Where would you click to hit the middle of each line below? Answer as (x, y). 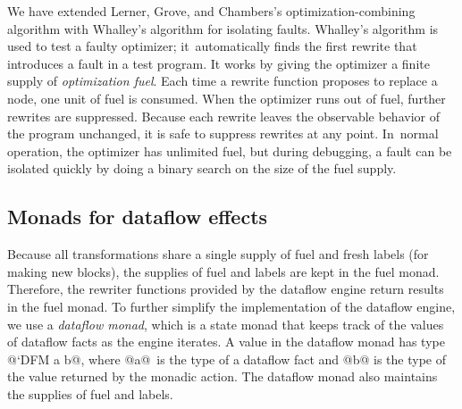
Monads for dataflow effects (138, 217)
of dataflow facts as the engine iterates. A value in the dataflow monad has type (226, 342)
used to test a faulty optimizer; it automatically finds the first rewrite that (212, 46)
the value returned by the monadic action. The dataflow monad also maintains (223, 376)
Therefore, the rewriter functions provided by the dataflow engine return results (226, 289)
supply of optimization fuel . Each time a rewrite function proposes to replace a (223, 81)
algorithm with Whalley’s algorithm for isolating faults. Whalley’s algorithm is (223, 28)
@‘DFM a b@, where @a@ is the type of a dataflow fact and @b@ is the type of (227, 359)
